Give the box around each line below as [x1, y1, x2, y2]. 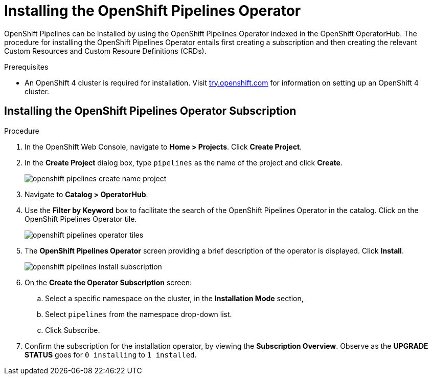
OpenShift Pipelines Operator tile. [25, 214, 137, 223]
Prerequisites [4, 62, 49, 71]
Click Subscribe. [45, 325, 100, 334]
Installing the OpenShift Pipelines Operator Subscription [4, 104, 297, 118]
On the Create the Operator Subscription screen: [25, 278, 192, 287]
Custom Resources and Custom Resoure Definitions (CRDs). [4, 46, 207, 55]
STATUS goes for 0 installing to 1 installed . [25, 350, 197, 359]
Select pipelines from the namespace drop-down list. [45, 309, 232, 319]
